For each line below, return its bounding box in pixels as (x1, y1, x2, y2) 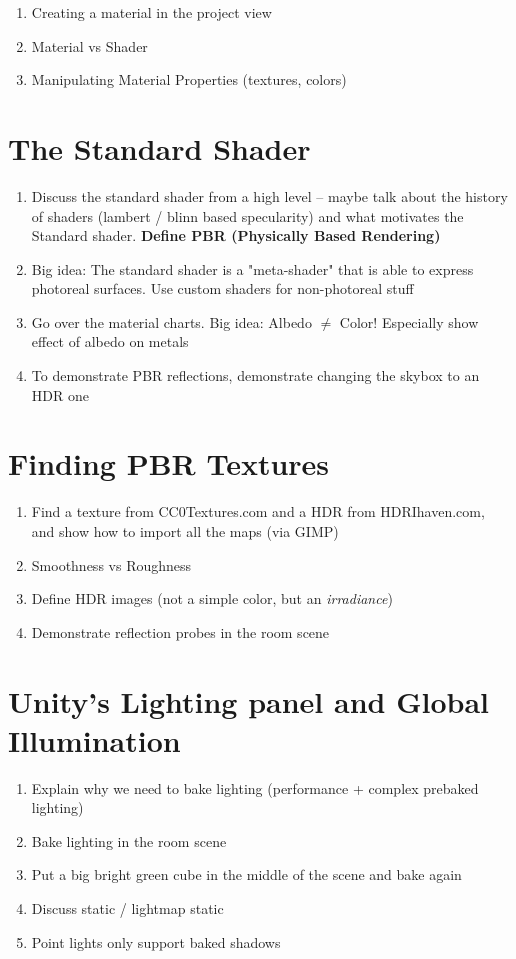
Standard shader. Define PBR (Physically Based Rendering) (31, 225, 441, 246)
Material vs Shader (31, 35, 148, 56)
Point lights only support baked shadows (31, 931, 281, 952)
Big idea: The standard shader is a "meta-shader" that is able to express (31, 258, 474, 279)
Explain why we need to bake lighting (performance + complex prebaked (31, 777, 479, 798)
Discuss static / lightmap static (31, 898, 224, 919)
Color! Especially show (339, 311, 479, 332)
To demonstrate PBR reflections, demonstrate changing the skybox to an (31, 365, 480, 386)
